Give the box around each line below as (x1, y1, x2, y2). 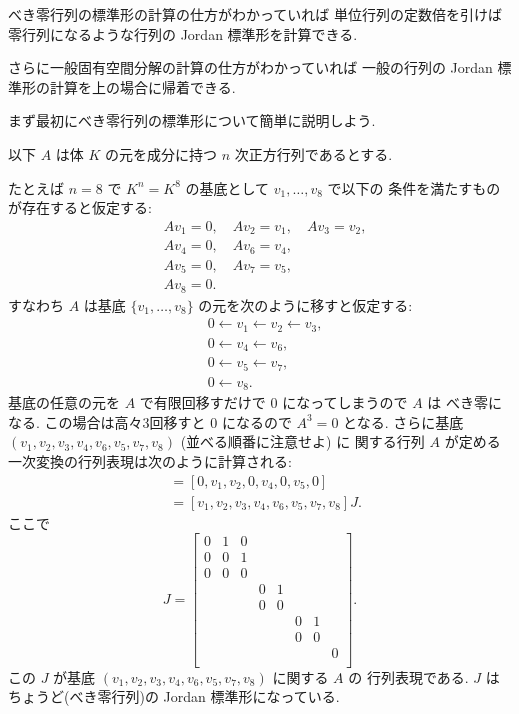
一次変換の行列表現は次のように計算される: (8, 451, 292, 471)
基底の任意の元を (8, 392, 120, 413)
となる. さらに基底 (343, 411, 464, 432)
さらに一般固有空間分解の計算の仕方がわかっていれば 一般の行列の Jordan (8, 57, 493, 78)
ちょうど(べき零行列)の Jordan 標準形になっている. (8, 686, 340, 707)
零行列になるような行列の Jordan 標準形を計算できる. (8, 23, 358, 44)
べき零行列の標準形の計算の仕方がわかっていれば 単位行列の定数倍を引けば (8, 4, 502, 24)
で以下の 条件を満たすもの (327, 177, 501, 198)
